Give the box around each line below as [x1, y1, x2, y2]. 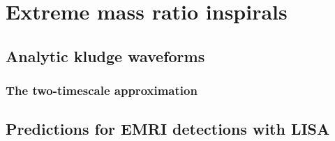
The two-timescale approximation [6, 82, 198, 99]
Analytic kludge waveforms [6, 45, 205, 66]
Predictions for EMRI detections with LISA [6, 118, 330, 140]
